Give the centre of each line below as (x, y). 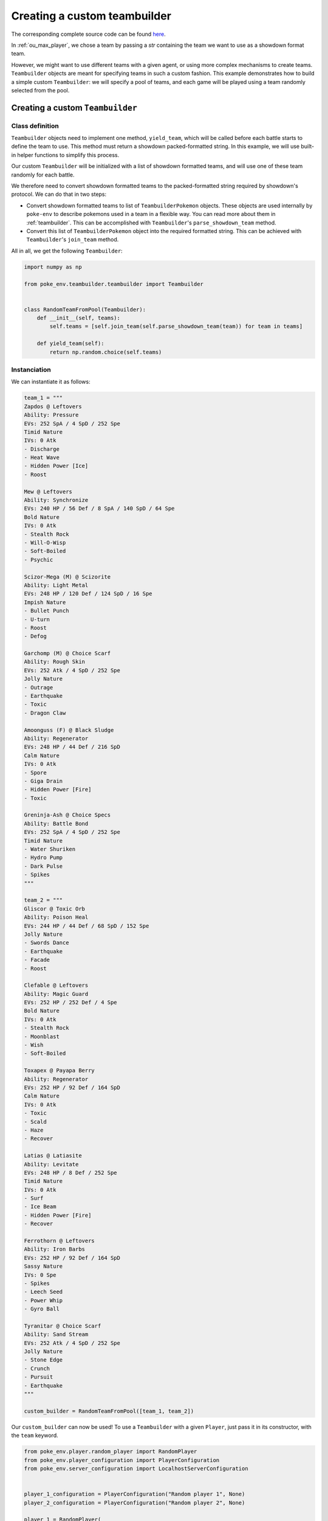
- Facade (37, 960)
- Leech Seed (43, 1292)
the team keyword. (35, 1435)
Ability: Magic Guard (56, 994)
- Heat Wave (42, 458)
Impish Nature (45, 602)
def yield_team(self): (70, 343)
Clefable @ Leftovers (56, 985)
